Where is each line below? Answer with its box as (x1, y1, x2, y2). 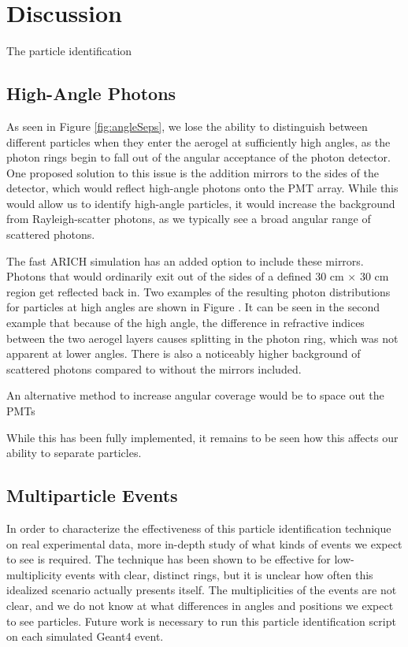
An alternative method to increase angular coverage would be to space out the (6, 387, 384, 403)
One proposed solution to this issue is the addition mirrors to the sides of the (6, 164, 379, 180)
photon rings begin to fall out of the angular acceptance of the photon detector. (6, 149, 391, 165)
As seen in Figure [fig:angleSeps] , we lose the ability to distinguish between (6, 117, 368, 134)
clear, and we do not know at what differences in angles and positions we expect (6, 597, 394, 613)
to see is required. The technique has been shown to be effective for (6, 551, 331, 567)
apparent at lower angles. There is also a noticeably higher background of (6, 345, 361, 362)
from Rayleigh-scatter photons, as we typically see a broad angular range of (6, 210, 371, 227)
